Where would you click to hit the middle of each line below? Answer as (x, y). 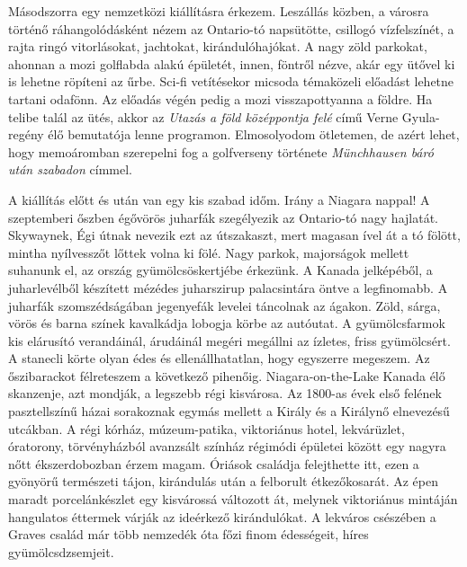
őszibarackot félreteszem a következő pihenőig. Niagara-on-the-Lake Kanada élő (227, 375)
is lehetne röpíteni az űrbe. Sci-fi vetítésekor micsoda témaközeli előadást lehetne (231, 81)
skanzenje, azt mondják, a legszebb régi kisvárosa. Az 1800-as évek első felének (225, 393)
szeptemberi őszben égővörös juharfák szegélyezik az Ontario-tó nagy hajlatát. (224, 217)
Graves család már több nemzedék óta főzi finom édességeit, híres (189, 534)
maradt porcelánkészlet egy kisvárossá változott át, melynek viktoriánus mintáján (233, 499)
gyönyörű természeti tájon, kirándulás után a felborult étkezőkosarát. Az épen (224, 481)
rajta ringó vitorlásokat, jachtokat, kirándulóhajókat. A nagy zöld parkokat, (218, 46)
